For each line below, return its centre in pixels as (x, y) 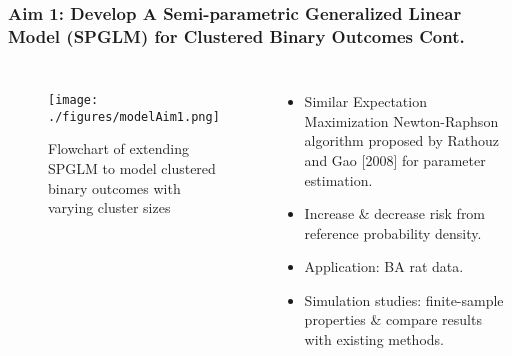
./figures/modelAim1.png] (134, 116)
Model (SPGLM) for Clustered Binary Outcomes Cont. (236, 35)
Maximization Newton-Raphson (401, 120)
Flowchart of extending (119, 148)
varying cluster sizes (109, 207)
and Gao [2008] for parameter (395, 159)
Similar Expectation (365, 101)
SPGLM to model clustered (132, 168)
